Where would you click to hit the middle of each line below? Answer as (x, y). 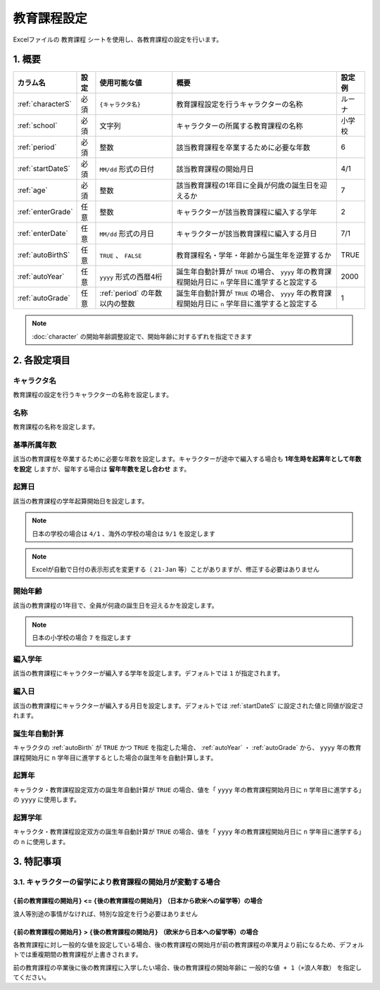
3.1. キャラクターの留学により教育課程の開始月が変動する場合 (117, 882)
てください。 (32, 977)
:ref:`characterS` (44, 104)
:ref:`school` (37, 125)
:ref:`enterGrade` (45, 212)
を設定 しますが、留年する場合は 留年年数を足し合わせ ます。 (102, 469)
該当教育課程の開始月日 (215, 169)
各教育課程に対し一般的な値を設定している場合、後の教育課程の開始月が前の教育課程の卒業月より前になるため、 (176, 944)
